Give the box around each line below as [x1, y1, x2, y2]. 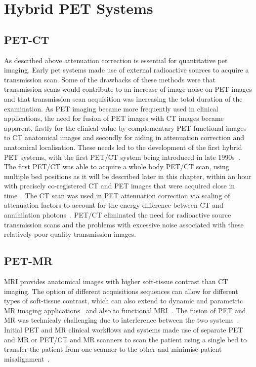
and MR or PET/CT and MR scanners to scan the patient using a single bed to [4, 334, 247, 344]
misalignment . [4, 353, 50, 364]
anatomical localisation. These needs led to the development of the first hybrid [4, 142, 242, 152]
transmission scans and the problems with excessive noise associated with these [4, 219, 244, 229]
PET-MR [4, 253, 53, 268]
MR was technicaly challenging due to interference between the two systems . [4, 315, 239, 325]
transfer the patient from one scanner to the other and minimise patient [4, 344, 222, 354]
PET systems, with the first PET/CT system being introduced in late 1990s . [4, 151, 240, 162]
